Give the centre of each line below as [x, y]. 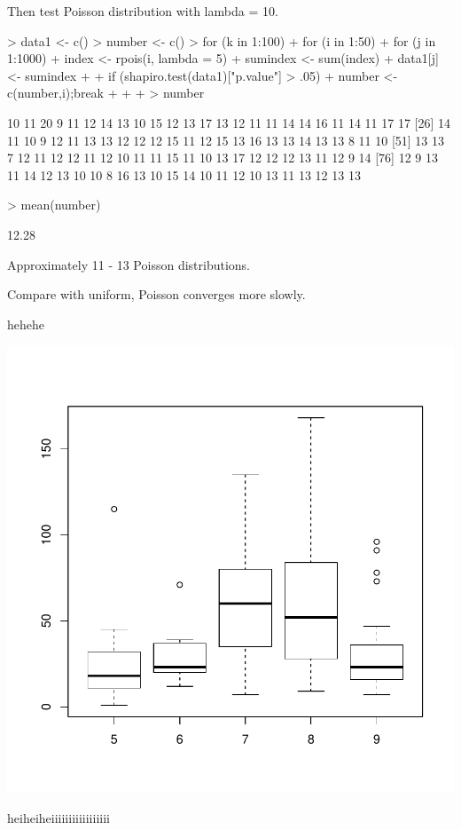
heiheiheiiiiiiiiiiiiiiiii [59, 817]
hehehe [26, 324]
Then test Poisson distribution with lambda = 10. [143, 11]
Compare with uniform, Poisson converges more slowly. [156, 294]
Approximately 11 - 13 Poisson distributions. [129, 264]
